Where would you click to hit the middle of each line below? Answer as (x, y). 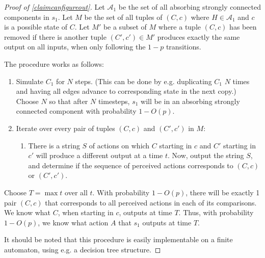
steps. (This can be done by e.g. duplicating (143, 81)
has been (243, 27)
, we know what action (73, 222)
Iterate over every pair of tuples (65, 128)
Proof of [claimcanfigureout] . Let (55, 7)
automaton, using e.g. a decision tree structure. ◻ (83, 249)
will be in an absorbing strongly (190, 101)
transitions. (183, 47)
